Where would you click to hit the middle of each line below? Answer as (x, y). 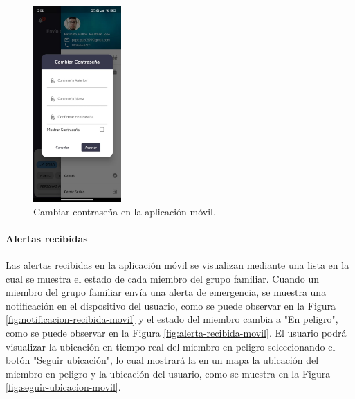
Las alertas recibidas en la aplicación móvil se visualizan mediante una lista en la (177, 265)
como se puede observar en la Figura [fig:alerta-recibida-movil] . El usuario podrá (176, 333)
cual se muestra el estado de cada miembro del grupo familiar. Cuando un (163, 278)
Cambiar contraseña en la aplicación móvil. (125, 211)
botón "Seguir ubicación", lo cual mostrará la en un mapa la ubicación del (162, 360)
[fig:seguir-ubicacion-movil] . (63, 387)
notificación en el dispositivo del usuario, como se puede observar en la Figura (171, 305)
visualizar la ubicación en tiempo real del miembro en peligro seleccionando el (171, 346)
